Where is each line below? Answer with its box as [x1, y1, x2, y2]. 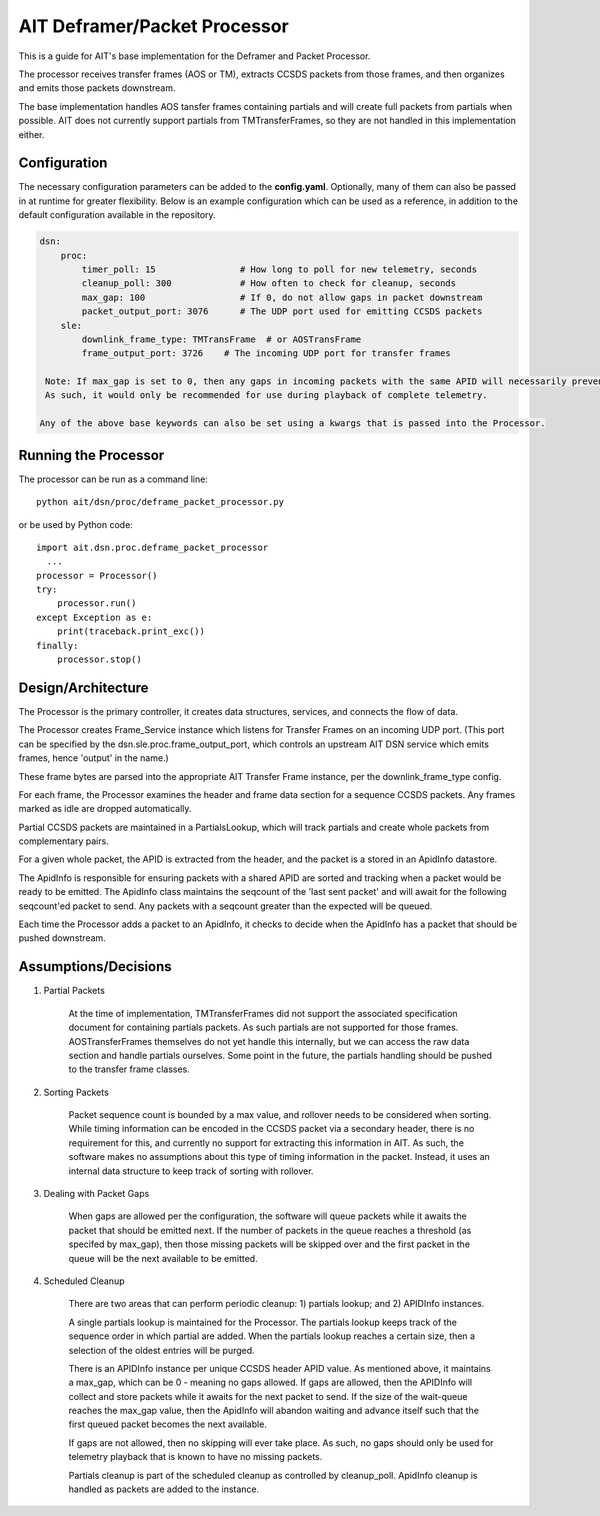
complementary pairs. [18, 835, 109, 847]
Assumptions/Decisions [18, 958, 172, 975]
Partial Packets [43, 985, 105, 997]
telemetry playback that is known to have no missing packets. [68, 1451, 323, 1463]
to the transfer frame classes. [68, 1063, 190, 1075]
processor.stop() [56, 654, 142, 665]
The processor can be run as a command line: [18, 473, 209, 485]
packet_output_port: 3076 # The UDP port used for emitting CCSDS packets [81, 306, 483, 317]
